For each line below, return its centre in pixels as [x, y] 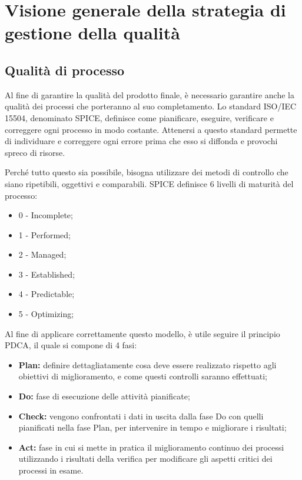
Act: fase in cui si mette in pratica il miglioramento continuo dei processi [151, 447]
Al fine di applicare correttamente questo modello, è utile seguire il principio [142, 333]
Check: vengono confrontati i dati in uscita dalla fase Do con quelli [141, 416]
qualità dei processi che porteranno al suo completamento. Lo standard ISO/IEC [151, 106]
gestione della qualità [92, 33]
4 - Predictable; [47, 294]
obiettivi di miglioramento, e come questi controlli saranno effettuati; [143, 376]
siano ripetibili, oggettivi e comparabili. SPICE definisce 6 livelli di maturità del [149, 183]
